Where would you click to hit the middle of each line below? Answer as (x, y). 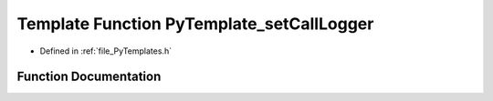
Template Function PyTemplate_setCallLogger (195, 24)
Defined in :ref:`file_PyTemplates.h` (106, 51)
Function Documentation (89, 77)
